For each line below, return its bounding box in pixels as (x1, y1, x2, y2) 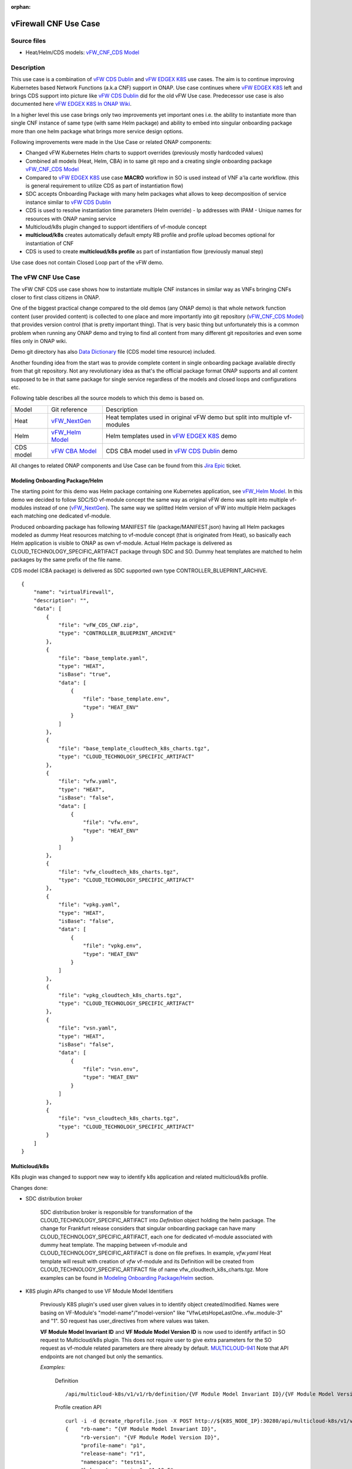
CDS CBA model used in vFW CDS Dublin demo (106, 447, 238, 455)
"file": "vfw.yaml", (58, 778, 117, 784)
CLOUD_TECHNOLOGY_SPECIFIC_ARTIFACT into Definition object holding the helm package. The (40, 1216, 276, 1223)
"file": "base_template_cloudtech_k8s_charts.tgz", (58, 745, 211, 752)
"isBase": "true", (58, 671, 111, 678)
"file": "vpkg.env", (83, 943, 142, 949)
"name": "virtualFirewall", (33, 589, 114, 596)
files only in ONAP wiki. (11, 337, 67, 344)
